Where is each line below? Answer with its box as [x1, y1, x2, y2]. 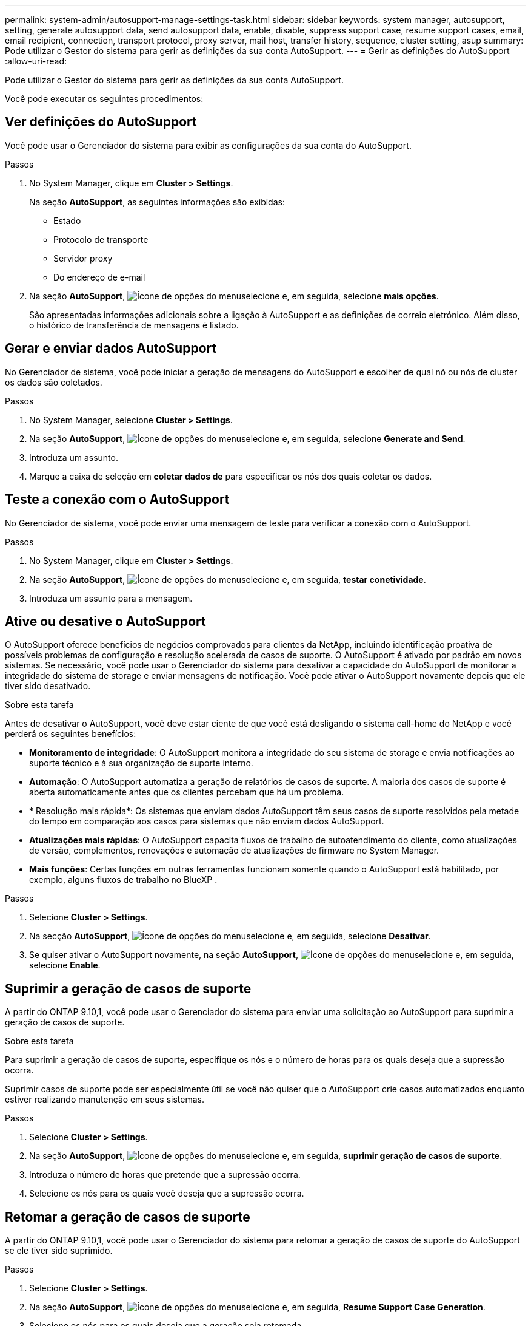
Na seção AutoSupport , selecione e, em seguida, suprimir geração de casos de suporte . [29, 1151, 503, 1161]
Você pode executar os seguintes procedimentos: [5, 93, 204, 104]
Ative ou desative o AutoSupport [5, 613, 206, 629]
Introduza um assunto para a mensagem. [29, 593, 193, 603]
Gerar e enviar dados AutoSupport [5, 341, 217, 356]
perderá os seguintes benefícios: [5, 729, 136, 739]
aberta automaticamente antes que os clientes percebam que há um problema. [29, 787, 344, 798]
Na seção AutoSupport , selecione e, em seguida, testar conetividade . [29, 574, 426, 585]
